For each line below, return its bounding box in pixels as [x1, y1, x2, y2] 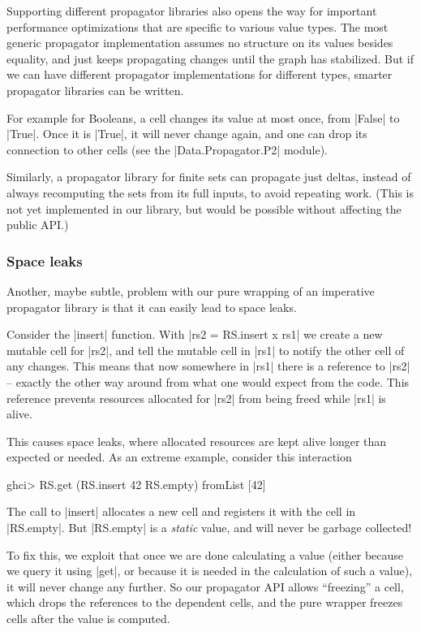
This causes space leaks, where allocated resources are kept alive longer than [6, 432, 387, 449]
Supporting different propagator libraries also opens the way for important [6, 2, 377, 19]
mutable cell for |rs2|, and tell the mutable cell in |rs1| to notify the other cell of [6, 341, 405, 358]
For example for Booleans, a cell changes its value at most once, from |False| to [6, 109, 400, 126]
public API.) [6, 216, 69, 233]
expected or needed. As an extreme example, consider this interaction [6, 448, 352, 465]
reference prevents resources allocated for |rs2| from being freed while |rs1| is [6, 389, 386, 406]
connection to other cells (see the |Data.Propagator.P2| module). [6, 141, 328, 158]
